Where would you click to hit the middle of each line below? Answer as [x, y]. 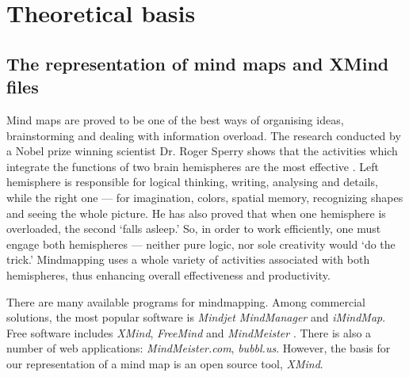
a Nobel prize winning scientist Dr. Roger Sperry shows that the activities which [202, 151]
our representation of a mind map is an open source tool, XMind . [165, 363]
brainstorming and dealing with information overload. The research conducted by [204, 135]
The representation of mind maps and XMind [198, 63]
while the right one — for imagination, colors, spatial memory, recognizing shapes [205, 197]
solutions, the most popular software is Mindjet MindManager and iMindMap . [196, 317]
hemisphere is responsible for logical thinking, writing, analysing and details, [192, 182]
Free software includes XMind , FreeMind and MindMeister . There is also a [189, 332]
